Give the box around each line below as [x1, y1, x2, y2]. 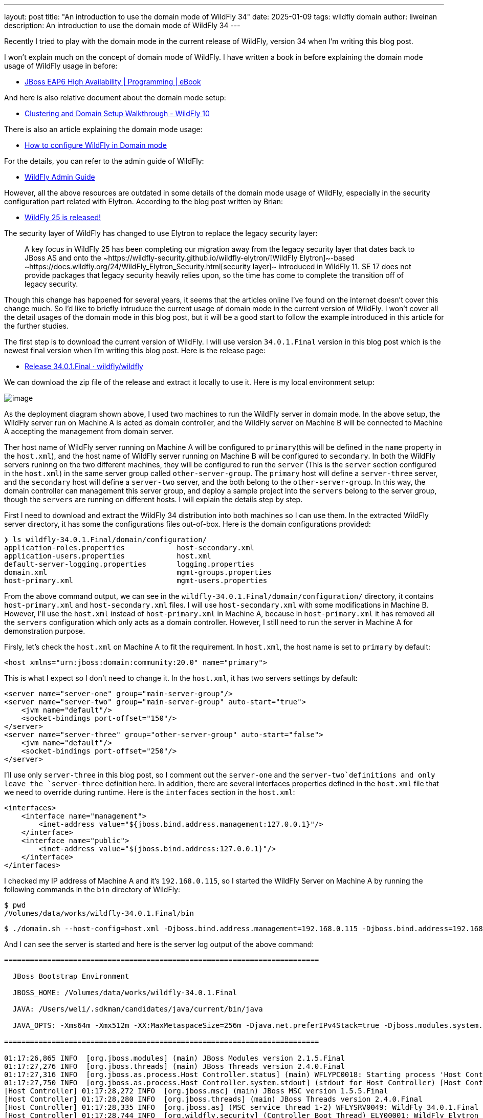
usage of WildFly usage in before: [4, 61, 118, 70]
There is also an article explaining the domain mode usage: [4, 125, 203, 134]
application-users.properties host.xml [4, 552, 211, 560]
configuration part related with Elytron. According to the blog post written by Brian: [4, 197, 283, 206]
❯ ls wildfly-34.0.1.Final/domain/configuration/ [4, 535, 207, 544]
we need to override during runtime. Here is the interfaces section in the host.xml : [4, 788, 295, 797]
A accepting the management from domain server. [4, 427, 173, 436]
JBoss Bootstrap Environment [12, 972, 129, 980]
